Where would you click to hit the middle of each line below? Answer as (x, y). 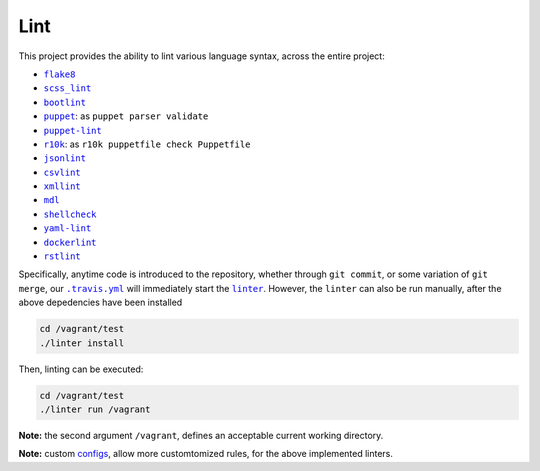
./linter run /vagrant (95, 409)
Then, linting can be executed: (81, 369)
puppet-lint (72, 130)
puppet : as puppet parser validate (126, 116)
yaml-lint (67, 228)
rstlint (62, 256)
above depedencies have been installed (100, 302)
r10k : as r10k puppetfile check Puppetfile (147, 144)
